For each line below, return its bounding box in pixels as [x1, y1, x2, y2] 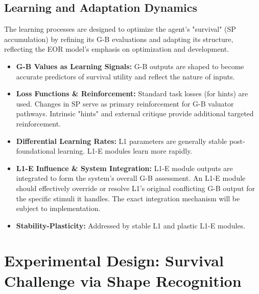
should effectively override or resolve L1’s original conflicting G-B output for [16, 182, 255, 193]
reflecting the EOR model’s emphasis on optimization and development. [4, 44, 229, 54]
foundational [16, 145, 56, 156]
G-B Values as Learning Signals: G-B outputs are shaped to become [16, 60, 244, 71]
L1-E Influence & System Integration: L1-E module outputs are [16, 162, 233, 173]
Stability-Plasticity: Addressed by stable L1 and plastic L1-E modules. [16, 220, 246, 230]
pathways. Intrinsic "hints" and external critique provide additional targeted [16, 108, 254, 119]
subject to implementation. [16, 203, 101, 214]
